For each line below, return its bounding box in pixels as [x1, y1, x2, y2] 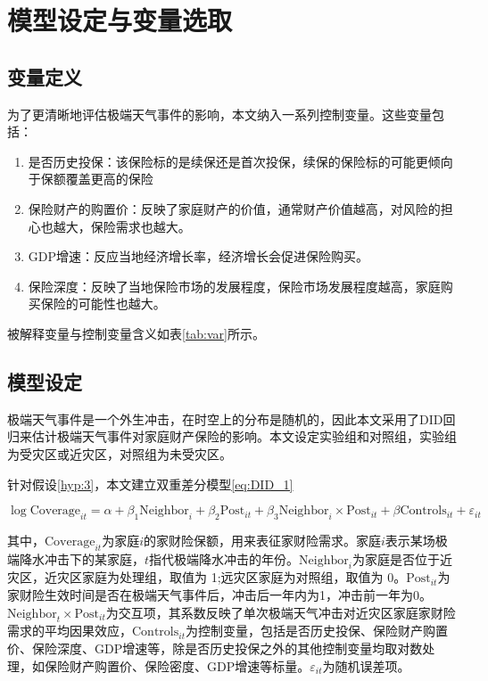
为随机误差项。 [322, 656, 410, 675]
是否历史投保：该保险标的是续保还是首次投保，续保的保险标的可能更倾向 [28, 152, 453, 170]
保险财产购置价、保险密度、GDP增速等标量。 [44, 656, 310, 675]
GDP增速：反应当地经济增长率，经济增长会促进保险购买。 [28, 247, 369, 266]
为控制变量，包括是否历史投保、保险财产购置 [185, 621, 448, 640]
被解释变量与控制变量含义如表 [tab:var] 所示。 [7, 324, 266, 342]
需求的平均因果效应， [7, 621, 132, 640]
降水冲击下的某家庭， [19, 549, 145, 568]
